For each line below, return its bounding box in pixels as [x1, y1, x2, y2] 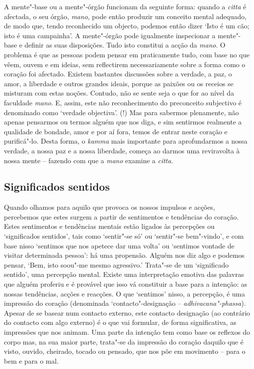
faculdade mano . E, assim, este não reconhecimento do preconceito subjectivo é [4, 97, 242, 107]
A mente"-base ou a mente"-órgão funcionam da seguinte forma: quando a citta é [4, 1, 247, 11]
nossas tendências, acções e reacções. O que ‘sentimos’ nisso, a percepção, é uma [4, 288, 245, 298]
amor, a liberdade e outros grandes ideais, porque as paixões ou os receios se [4, 78, 233, 88]
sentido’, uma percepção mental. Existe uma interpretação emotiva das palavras [4, 269, 244, 279]
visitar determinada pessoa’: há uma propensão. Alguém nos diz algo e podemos [4, 250, 245, 260]
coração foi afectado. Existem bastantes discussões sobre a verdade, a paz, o [4, 69, 232, 79]
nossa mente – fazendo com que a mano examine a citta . [4, 155, 173, 165]
